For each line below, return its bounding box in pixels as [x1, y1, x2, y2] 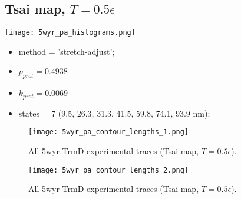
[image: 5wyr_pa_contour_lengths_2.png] [28, 165, 189, 174]
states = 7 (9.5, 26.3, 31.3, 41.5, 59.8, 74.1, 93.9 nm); [18, 107, 210, 119]
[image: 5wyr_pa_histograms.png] [5, 28, 136, 37]
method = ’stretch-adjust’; [18, 45, 115, 57]
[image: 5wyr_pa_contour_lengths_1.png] [28, 128, 189, 137]
